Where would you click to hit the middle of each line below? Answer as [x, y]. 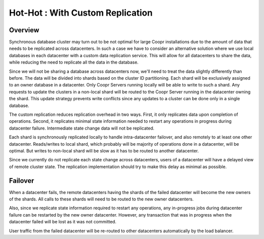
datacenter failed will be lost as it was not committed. [63, 222]
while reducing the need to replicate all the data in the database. [74, 62]
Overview [24, 30]
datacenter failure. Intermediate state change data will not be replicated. [82, 128]
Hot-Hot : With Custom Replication [81, 13]
